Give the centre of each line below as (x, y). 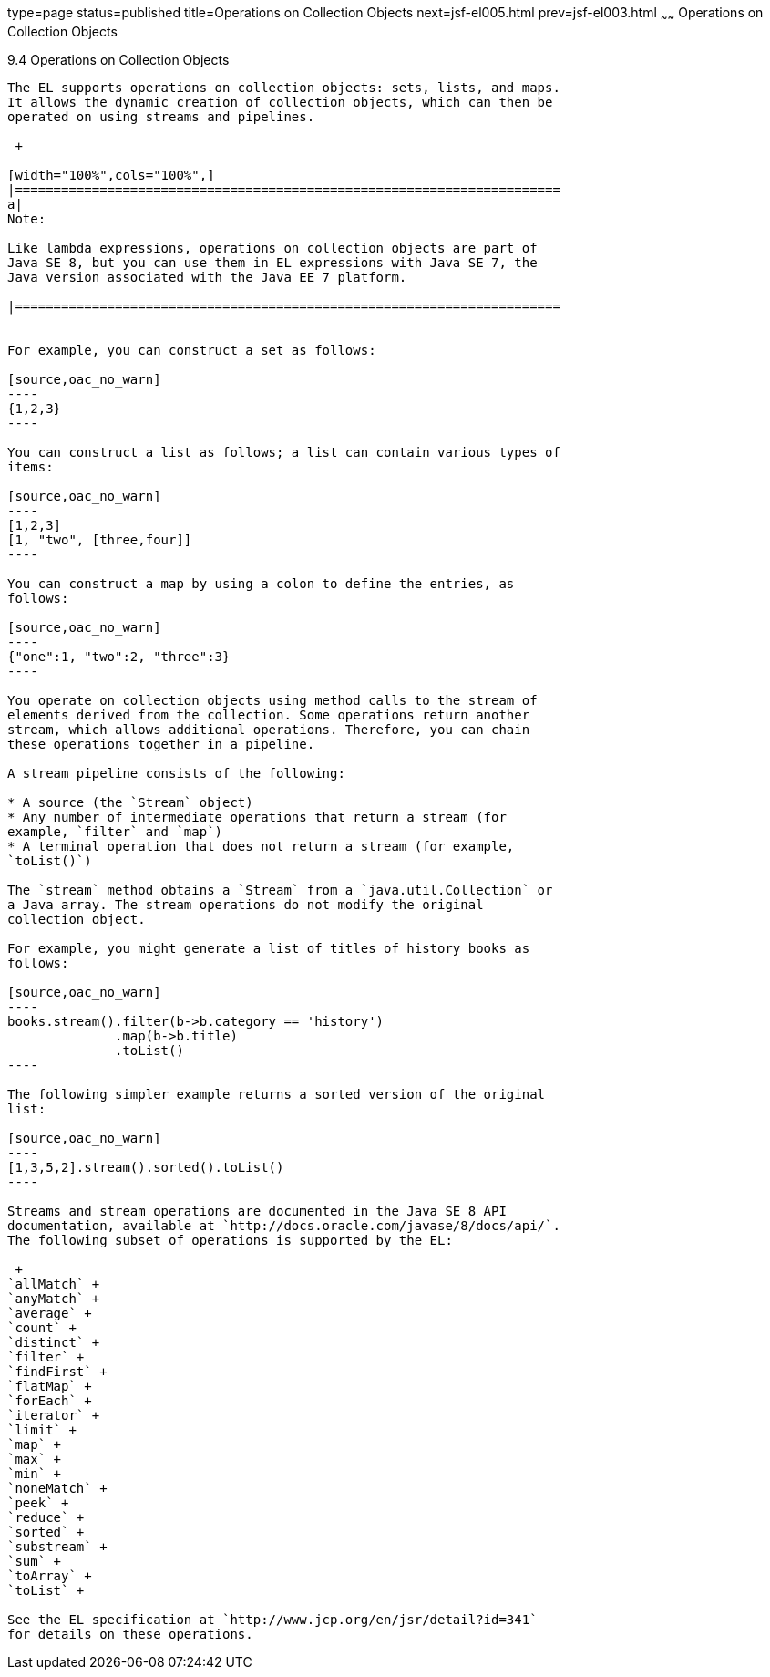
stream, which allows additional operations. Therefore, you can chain (269, 729)
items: (31, 466)
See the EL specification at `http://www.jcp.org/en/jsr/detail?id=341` (272, 1619)
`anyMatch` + (54, 1298)
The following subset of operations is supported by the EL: (230, 1240)
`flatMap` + (50, 1386)
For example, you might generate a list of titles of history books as (269, 948)
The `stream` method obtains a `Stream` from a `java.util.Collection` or (280, 890)
